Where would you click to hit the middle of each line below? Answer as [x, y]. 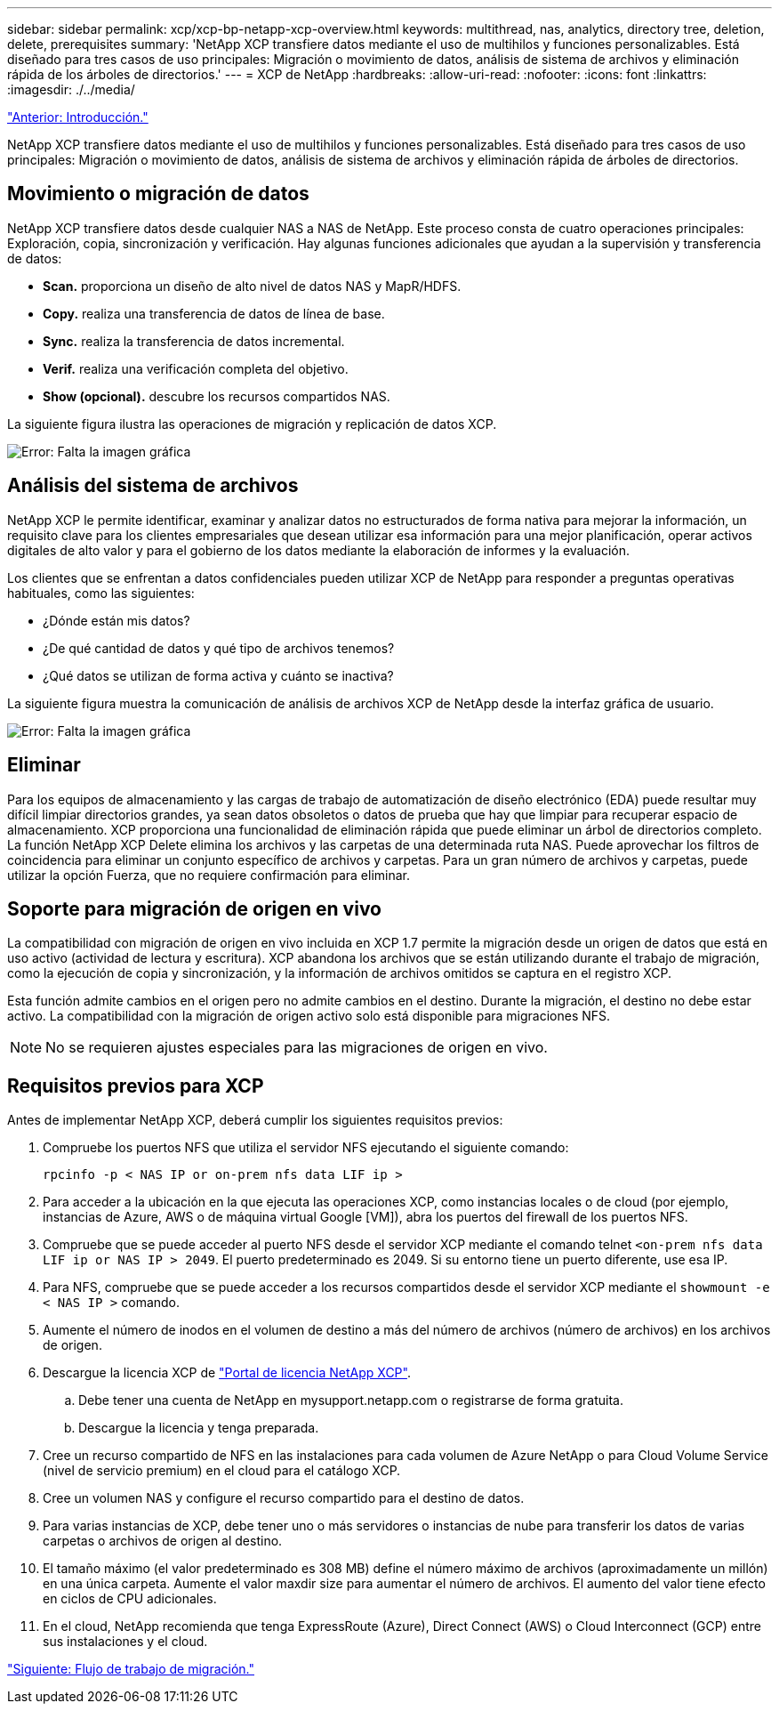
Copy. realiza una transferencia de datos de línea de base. [214, 313]
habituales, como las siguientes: [101, 593]
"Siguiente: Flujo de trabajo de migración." [131, 1669]
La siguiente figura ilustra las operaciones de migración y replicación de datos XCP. [252, 424]
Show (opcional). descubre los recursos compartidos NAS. [217, 396]
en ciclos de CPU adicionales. [130, 1599]
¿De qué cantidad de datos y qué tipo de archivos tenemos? [219, 648]
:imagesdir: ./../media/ [71, 89]
